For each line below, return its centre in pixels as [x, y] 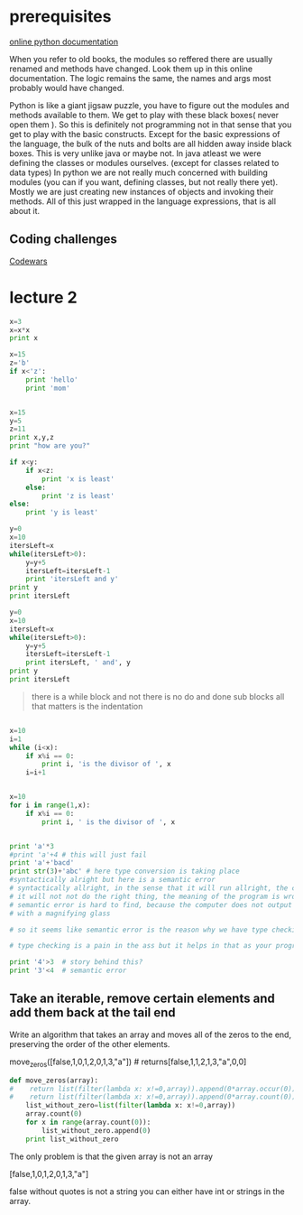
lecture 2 [44, 297]
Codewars [28, 261]
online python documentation [64, 42]
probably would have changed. [67, 88]
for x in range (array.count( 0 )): [88, 1122]
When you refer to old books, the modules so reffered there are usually [141, 59]
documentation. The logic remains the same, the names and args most [141, 78]
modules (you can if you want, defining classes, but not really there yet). [144, 181]
